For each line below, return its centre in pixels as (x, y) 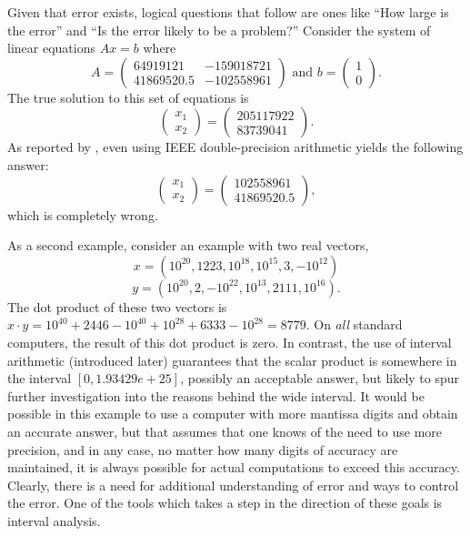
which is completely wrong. (83, 214)
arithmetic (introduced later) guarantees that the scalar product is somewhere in (232, 360)
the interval (40, 378)
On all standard (358, 324)
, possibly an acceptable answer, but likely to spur (320, 378)
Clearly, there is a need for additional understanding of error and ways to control (233, 485)
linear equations (51, 48)
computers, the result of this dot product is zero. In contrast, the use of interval (230, 342)
